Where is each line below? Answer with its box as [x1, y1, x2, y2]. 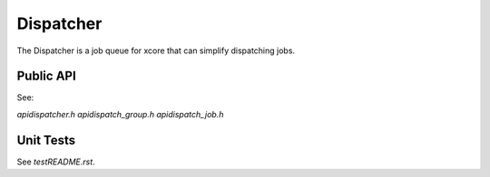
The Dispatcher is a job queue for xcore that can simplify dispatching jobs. [16, 45, 295, 56]
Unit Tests [16, 132, 76, 148]
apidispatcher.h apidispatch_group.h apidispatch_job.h [16, 108, 224, 119]
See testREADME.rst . [16, 156, 95, 167]
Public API [16, 69, 76, 84]
